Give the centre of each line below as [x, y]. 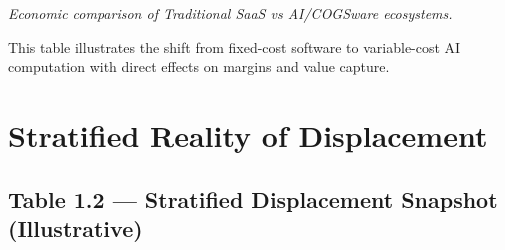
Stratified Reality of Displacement [248, 134]
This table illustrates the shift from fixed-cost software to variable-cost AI [234, 46]
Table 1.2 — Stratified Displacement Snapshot [253, 198]
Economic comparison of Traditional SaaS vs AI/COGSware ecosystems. [230, 13]
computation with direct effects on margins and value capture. [199, 66]
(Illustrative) [75, 227]
